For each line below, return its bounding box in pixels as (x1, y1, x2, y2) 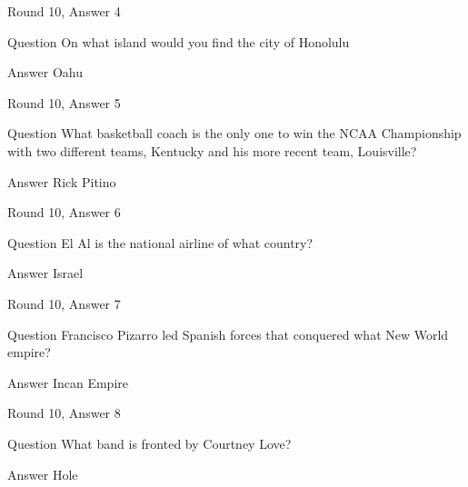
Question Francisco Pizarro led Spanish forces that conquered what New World (7, 324, 449, 343)
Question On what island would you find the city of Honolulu (7, 32, 350, 51)
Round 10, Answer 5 (7, 93, 121, 112)
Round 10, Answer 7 (7, 293, 121, 313)
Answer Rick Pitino (7, 172, 116, 191)
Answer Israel (7, 263, 84, 283)
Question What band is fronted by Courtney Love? (7, 433, 292, 452)
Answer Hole (7, 464, 78, 483)
